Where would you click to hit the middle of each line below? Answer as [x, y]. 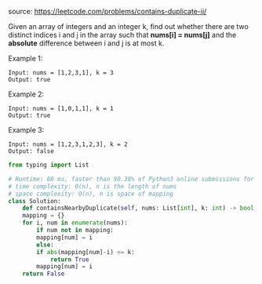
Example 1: [25, 58]
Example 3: [26, 130]
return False [44, 274]
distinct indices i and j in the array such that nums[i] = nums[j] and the [122, 35]
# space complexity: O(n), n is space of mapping [91, 194]
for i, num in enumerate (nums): [75, 223]
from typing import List [49, 165]
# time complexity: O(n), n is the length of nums [93, 186]
